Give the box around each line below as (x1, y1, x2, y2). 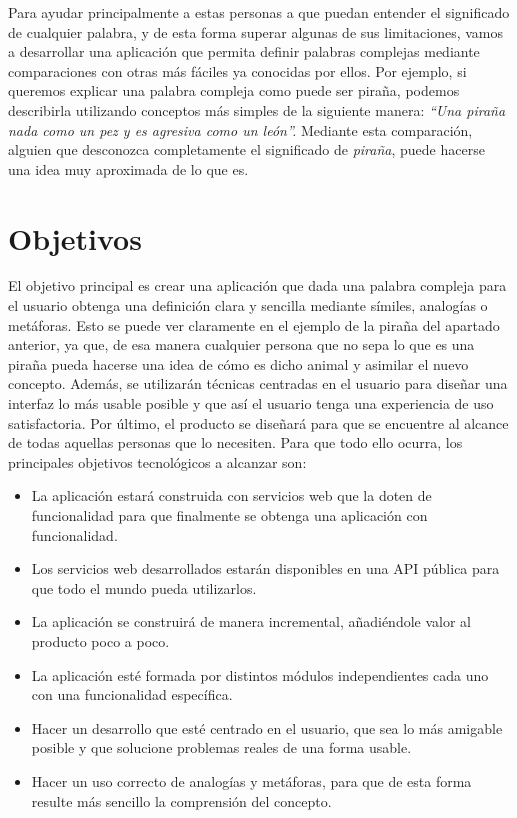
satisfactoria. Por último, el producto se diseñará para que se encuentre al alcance (8, 412, 509, 433)
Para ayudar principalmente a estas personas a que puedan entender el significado (8, 2, 510, 22)
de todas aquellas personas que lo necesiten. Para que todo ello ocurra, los (8, 432, 463, 453)
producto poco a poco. (31, 630, 170, 651)
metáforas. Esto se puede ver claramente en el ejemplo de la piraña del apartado (8, 314, 500, 335)
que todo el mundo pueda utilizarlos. (31, 577, 257, 598)
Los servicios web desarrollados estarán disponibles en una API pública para (31, 558, 500, 579)
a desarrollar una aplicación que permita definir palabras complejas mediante (8, 41, 480, 62)
